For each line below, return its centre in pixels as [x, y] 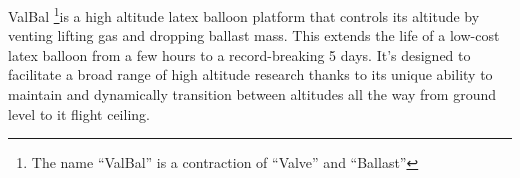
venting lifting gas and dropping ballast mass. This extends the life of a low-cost [254, 35]
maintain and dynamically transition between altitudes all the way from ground [252, 94]
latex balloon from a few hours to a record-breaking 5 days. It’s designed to [239, 54]
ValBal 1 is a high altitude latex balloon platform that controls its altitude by [244, 14]
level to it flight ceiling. [79, 113]
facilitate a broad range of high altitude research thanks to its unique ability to [250, 74]
